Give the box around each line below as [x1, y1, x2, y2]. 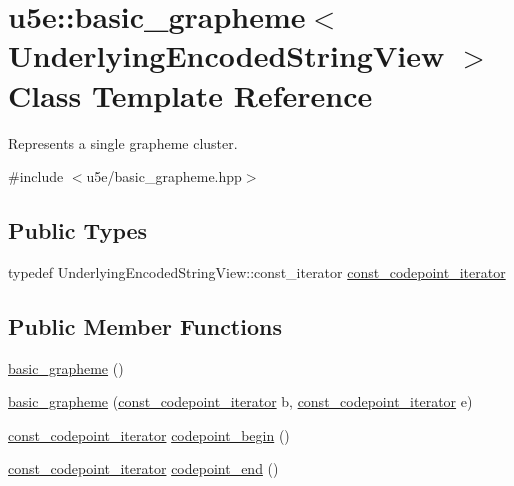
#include [8, 166, 64, 187]
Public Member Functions [8, 310, 282, 341]
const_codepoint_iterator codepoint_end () [8, 458, 279, 479]
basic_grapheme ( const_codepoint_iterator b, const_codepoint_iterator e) [8, 391, 473, 412]
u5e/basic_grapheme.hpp [86, 166, 242, 187]
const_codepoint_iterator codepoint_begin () [8, 424, 290, 445]
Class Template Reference [8, 74, 373, 115]
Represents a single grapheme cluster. [8, 132, 238, 153]
